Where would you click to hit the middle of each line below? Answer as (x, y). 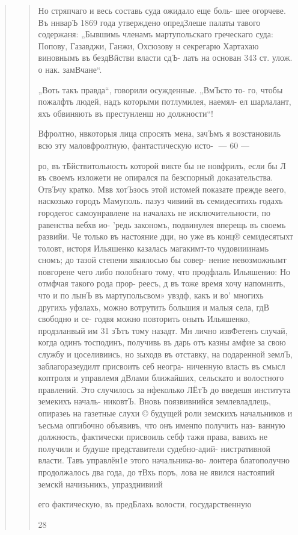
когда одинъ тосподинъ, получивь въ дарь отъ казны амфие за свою (162, 342)
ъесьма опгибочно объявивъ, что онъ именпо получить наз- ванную (162, 425)
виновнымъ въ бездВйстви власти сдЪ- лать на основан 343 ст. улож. (165, 57)
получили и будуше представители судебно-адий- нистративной (154, 448)
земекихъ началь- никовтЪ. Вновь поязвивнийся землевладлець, (154, 401)
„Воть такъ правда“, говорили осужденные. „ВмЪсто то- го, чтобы (160, 89)
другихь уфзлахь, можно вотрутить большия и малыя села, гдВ (154, 307)
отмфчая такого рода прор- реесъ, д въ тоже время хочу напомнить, (162, 283)
